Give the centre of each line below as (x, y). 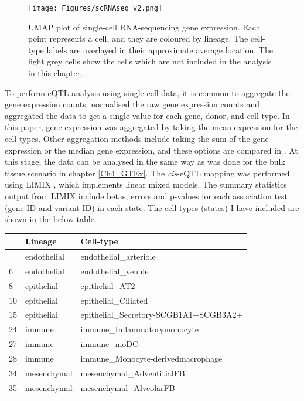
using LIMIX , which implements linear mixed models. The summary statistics (146, 184)
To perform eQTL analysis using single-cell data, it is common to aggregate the (147, 92)
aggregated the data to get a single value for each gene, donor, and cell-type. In (147, 115)
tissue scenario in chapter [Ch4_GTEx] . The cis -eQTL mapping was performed (147, 173)
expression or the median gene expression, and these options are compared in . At (151, 150)
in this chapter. (56, 73)
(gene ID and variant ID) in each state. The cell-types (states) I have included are (152, 207)
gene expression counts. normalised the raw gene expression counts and (132, 104)
